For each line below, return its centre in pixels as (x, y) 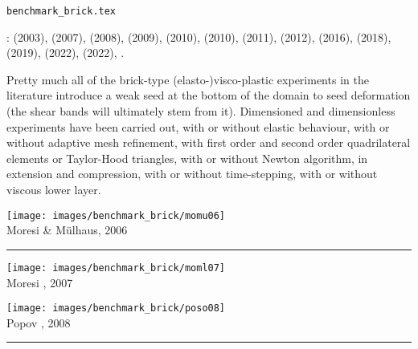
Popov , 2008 (39, 322)
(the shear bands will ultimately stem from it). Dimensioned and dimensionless (201, 111)
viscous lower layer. (54, 189)
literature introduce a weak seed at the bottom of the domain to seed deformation (209, 95)
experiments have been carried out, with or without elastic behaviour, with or (198, 126)
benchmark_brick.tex (61, 11)
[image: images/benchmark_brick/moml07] (116, 268)
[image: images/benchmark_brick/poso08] (116, 308)
